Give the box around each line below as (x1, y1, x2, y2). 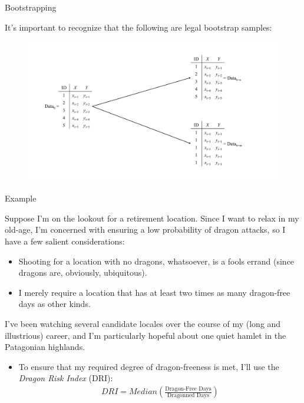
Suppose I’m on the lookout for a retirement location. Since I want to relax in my (5, 212, 299, 224)
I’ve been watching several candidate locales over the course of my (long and (5, 318, 281, 330)
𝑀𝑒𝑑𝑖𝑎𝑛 (129, 388, 158, 397)
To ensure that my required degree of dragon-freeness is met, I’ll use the (18, 360, 279, 372)
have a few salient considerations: (5, 235, 125, 247)
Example (5, 192, 37, 204)
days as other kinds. (18, 298, 91, 310)
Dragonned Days (167, 392, 210, 398)
